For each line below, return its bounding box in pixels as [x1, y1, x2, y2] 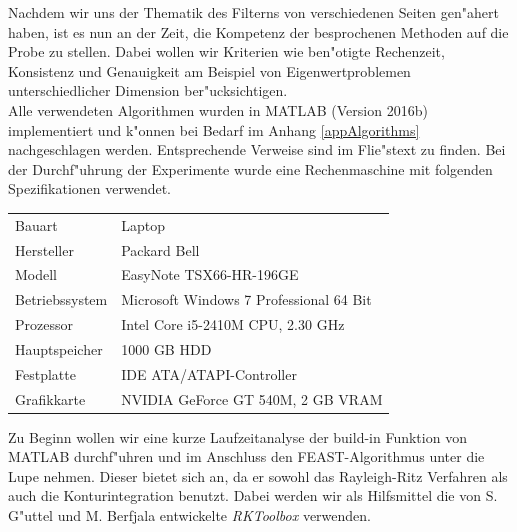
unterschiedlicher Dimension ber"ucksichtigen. [8, 80, 288, 101]
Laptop [121, 214, 165, 235]
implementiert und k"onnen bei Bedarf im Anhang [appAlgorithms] [8, 119, 420, 140]
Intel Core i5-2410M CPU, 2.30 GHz [121, 314, 345, 335]
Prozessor [15, 314, 73, 335]
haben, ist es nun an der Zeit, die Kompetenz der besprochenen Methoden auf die [8, 21, 509, 42]
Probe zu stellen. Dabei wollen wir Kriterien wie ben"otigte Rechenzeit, [8, 41, 445, 62]
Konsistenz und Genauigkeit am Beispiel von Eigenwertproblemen [8, 60, 411, 81]
